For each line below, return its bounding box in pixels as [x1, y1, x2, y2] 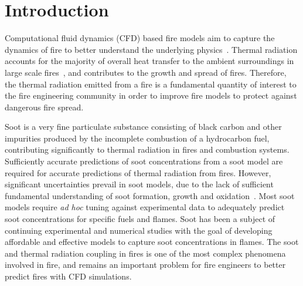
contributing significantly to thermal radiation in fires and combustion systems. [5, 143, 290, 156]
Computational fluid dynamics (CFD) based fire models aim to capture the [5, 32, 275, 44]
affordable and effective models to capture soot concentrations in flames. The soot [5, 235, 299, 248]
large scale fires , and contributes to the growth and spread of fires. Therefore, [5, 66, 287, 78]
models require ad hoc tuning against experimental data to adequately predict [5, 201, 285, 213]
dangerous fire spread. [5, 100, 84, 113]
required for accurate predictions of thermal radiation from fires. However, [5, 166, 271, 179]
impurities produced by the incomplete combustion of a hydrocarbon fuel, [5, 132, 270, 144]
